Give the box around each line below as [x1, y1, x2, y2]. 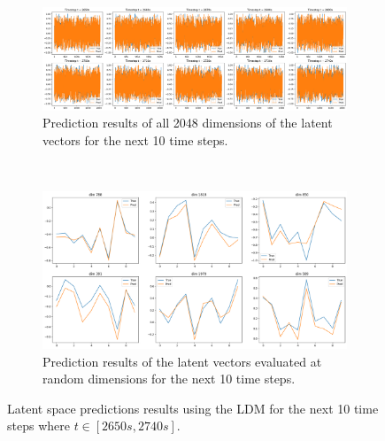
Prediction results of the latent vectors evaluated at [42, 352, 322, 370]
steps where [7, 416, 70, 435]
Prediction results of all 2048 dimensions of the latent [42, 113, 333, 132]
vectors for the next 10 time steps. [42, 130, 228, 149]
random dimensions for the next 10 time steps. [42, 369, 296, 388]
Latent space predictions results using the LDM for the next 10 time [7, 398, 379, 417]
